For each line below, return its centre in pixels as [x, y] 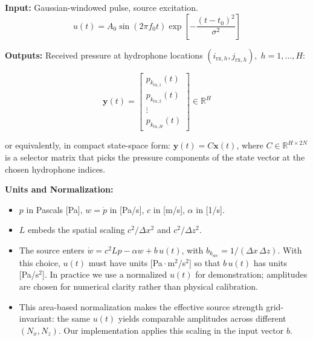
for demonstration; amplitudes [251, 274]
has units [270, 262]
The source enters [52, 250]
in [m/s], [169, 209]
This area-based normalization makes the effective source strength [141, 306]
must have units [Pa [125, 262]
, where [250, 145]
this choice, [40, 262]
